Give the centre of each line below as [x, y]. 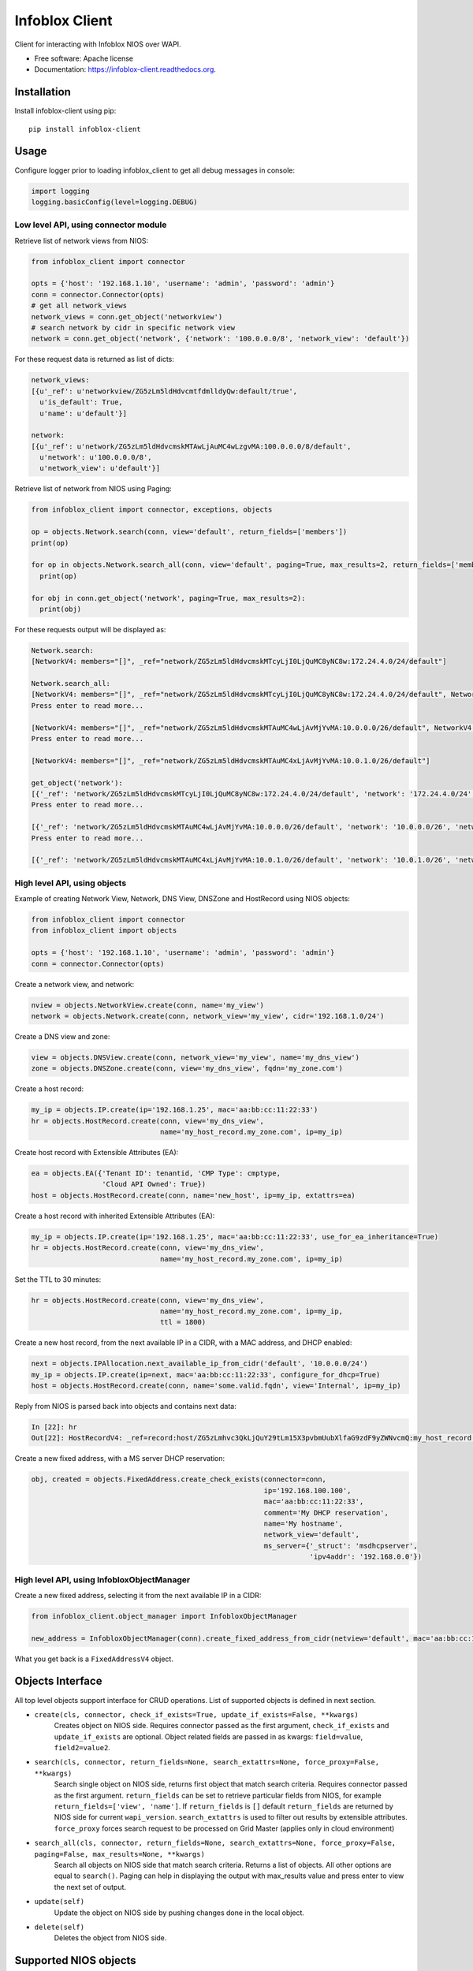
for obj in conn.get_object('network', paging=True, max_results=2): [168, 598]
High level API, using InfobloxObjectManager [102, 1579]
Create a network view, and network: [74, 984]
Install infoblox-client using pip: [65, 111]
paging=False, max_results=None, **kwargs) [119, 1854]
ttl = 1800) [183, 1322]
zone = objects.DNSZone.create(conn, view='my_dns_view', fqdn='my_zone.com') [187, 1069]
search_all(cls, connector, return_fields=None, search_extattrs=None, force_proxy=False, [215, 1843]
